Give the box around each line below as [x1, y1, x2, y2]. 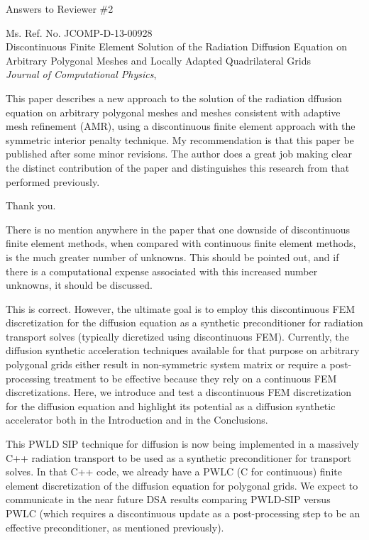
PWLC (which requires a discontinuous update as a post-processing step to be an [6, 506, 360, 520]
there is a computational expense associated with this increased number [6, 263, 318, 278]
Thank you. [6, 198, 56, 213]
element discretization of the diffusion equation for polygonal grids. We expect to [6, 478, 358, 492]
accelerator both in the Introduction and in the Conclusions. [6, 412, 268, 427]
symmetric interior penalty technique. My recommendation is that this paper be [6, 132, 354, 147]
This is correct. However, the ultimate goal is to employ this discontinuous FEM [6, 301, 356, 316]
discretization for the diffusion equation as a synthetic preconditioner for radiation [6, 315, 363, 330]
